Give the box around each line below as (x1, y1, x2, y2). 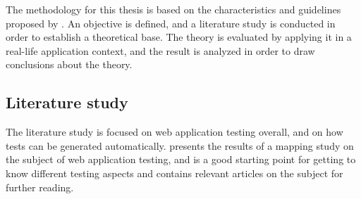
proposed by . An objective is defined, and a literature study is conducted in (6, 15, 336, 30)
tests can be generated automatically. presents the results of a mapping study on (6, 138, 354, 153)
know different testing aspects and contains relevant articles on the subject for (6, 165, 343, 180)
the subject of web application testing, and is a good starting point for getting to (6, 152, 356, 167)
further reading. (6, 179, 74, 194)
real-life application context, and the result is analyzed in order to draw (6, 43, 315, 58)
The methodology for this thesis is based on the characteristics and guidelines (6, 2, 341, 16)
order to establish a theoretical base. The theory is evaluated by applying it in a (6, 30, 352, 44)
